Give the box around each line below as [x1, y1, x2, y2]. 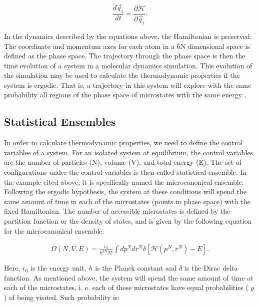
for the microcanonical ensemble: [4, 225, 104, 236]
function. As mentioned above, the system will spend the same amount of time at [4, 272, 253, 283]
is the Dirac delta [184, 263, 238, 273]
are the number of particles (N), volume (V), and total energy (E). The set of [4, 157, 241, 167]
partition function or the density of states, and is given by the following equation [4, 216, 252, 226]
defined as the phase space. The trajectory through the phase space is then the [4, 50, 245, 61]
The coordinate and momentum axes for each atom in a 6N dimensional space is [4, 40, 250, 51]
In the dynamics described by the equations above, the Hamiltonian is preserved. [4, 30, 252, 41]
